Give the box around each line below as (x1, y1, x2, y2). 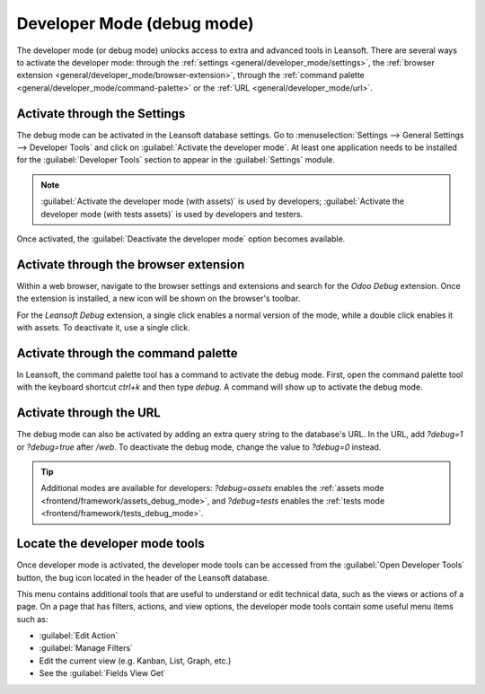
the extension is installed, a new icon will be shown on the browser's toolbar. (16, 293, 301, 304)
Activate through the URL (16, 405, 161, 421)
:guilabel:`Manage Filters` (39, 643, 134, 654)
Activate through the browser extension (16, 257, 245, 272)
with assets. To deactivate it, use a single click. (16, 322, 190, 333)
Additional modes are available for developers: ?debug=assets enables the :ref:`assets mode (40, 483, 384, 494)
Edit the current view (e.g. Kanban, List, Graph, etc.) (39, 655, 232, 666)
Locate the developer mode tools (16, 536, 206, 551)
